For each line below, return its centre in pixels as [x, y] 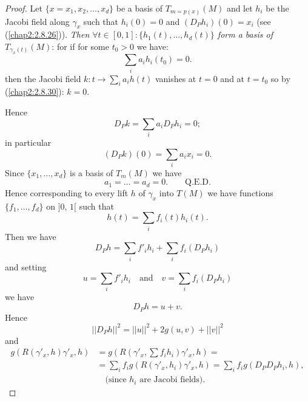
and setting [26, 266]
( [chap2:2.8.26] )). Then [47, 34]
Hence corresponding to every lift [67, 192]
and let [239, 8]
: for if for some [80, 46]
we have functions [240, 192]
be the [277, 8]
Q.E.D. [198, 183]
